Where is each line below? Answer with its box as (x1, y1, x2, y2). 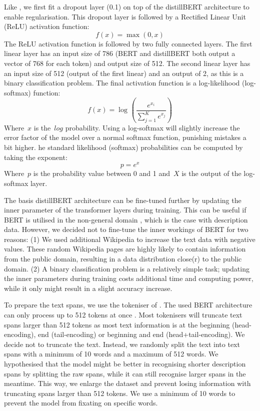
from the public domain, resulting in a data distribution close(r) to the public (4, 253, 242, 264)
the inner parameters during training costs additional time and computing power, (4, 273, 253, 283)
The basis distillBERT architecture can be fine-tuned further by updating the (4, 194, 241, 205)
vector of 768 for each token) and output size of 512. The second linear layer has (4, 57, 250, 68)
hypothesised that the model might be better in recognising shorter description (4, 358, 246, 369)
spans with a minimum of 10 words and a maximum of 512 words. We (4, 348, 218, 359)
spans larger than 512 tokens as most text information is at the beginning (4, 319, 230, 329)
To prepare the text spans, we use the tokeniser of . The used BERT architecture (4, 299, 252, 310)
